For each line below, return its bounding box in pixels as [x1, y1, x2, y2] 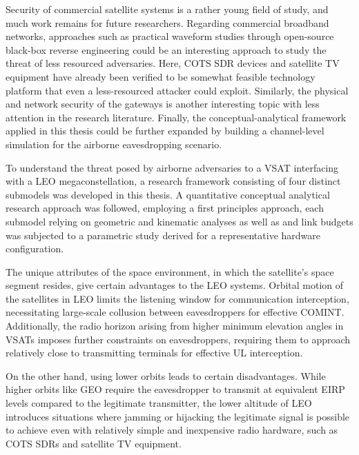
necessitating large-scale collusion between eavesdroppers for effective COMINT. [6, 305, 345, 319]
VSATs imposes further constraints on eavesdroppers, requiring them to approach [6, 332, 351, 346]
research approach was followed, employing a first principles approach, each [6, 201, 324, 215]
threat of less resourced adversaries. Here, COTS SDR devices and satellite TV [6, 56, 340, 70]
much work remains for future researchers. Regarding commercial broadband [6, 15, 329, 30]
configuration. [6, 241, 64, 256]
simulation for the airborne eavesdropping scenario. [6, 136, 222, 151]
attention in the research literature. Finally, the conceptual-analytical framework [6, 110, 347, 124]
